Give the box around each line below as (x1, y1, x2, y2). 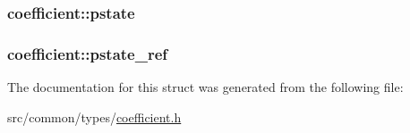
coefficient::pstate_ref (7, 42, 168, 64)
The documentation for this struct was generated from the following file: (7, 78, 404, 96)
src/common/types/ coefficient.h (7, 107, 182, 126)
